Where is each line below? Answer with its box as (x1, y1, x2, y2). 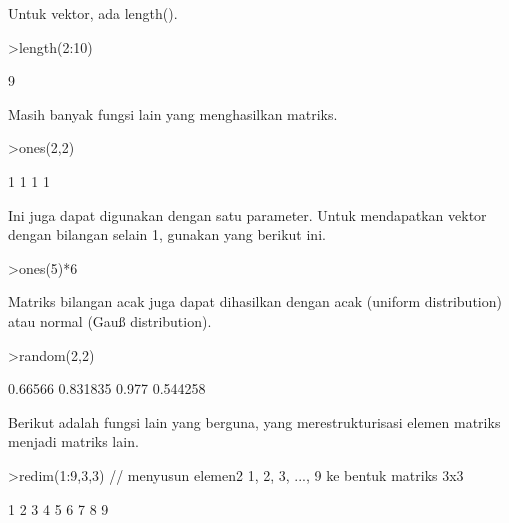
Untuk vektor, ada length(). (8, 3, 178, 23)
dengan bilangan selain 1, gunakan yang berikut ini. (8, 224, 326, 245)
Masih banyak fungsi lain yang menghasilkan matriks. (8, 103, 338, 124)
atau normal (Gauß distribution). (8, 310, 212, 331)
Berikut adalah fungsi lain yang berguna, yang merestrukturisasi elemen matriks (8, 411, 501, 432)
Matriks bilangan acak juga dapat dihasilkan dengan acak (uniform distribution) (8, 291, 502, 312)
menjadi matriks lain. (8, 431, 139, 452)
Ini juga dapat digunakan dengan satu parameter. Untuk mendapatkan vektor (8, 204, 487, 225)
